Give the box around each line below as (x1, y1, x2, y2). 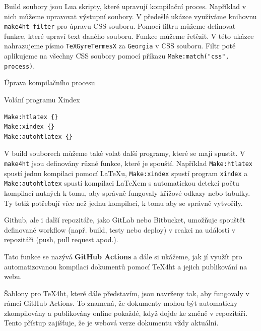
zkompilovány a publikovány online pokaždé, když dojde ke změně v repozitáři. (4, 307, 248, 318)
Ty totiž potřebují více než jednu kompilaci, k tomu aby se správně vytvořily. (4, 197, 243, 208)
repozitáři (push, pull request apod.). (4, 234, 118, 245)
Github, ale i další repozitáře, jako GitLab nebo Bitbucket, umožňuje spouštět (4, 214, 245, 225)
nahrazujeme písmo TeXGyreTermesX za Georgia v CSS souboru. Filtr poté (4, 40, 236, 51)
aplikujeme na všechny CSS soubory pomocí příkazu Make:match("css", (4, 50, 229, 61)
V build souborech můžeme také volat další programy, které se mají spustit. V (4, 148, 245, 158)
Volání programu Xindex (4, 94, 80, 104)
